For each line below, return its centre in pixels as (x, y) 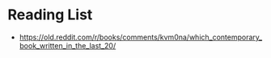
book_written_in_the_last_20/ (68, 45)
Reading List (50, 15)
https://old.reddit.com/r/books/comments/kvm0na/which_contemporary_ (141, 37)
